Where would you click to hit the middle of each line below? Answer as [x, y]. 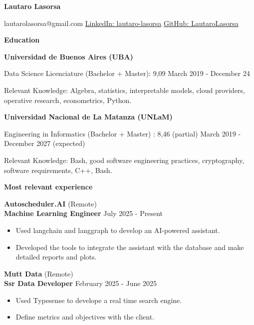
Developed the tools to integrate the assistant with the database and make [130, 247]
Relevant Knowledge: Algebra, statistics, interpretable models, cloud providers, [125, 90]
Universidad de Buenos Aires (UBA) [69, 56]
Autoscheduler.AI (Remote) [50, 203]
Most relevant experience [48, 187]
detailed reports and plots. [56, 257]
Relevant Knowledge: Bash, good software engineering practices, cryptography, [124, 160]
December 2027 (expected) [45, 143]
